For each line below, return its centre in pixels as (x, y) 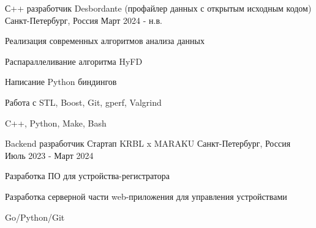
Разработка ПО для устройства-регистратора (87, 176)
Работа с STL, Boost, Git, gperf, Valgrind (83, 102)
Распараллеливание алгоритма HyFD (74, 61)
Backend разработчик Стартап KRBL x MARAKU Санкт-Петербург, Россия (148, 143)
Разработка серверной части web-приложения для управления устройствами (146, 196)
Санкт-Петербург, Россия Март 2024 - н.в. (84, 20)
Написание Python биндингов (61, 82)
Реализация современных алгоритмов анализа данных (105, 41)
